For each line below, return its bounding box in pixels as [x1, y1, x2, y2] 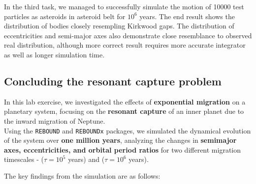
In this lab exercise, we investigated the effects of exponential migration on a [4, 96, 246, 106]
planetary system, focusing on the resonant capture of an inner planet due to [4, 106, 244, 116]
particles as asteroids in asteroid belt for [4, 11, 126, 21]
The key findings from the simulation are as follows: [4, 170, 160, 181]
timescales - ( [4, 154, 44, 164]
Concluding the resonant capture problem [4, 73, 222, 88]
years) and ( [68, 154, 105, 164]
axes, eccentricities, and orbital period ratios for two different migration [4, 144, 241, 155]
